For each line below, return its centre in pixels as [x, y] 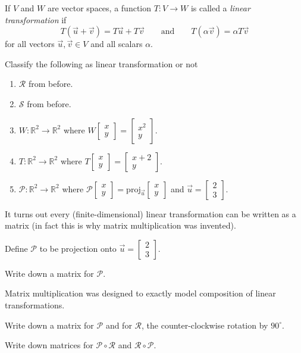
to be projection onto [78, 248]
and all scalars [117, 44]
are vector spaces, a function [99, 8]
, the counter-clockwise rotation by [205, 325]
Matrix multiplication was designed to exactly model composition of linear [140, 293]
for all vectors [30, 44]
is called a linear [220, 8]
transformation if [36, 19]
